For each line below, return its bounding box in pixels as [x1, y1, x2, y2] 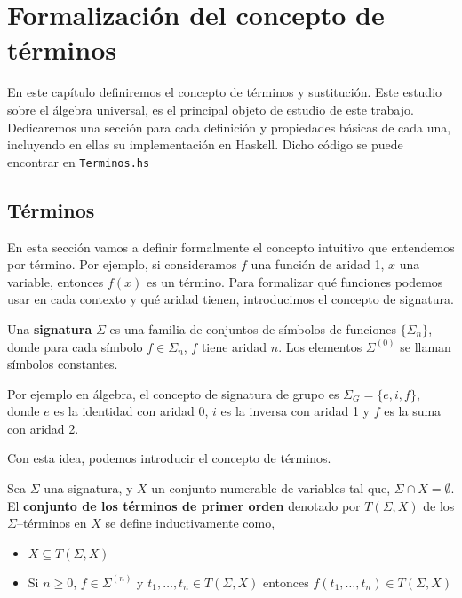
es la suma [384, 402, 442, 420]
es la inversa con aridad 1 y [220, 402, 370, 420]
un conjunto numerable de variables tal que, [151, 479, 391, 498]
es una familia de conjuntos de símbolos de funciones [109, 319, 396, 338]
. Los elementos [278, 337, 362, 355]
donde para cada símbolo [7, 337, 143, 355]
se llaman [400, 337, 451, 355]
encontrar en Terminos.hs [7, 152, 150, 171]
